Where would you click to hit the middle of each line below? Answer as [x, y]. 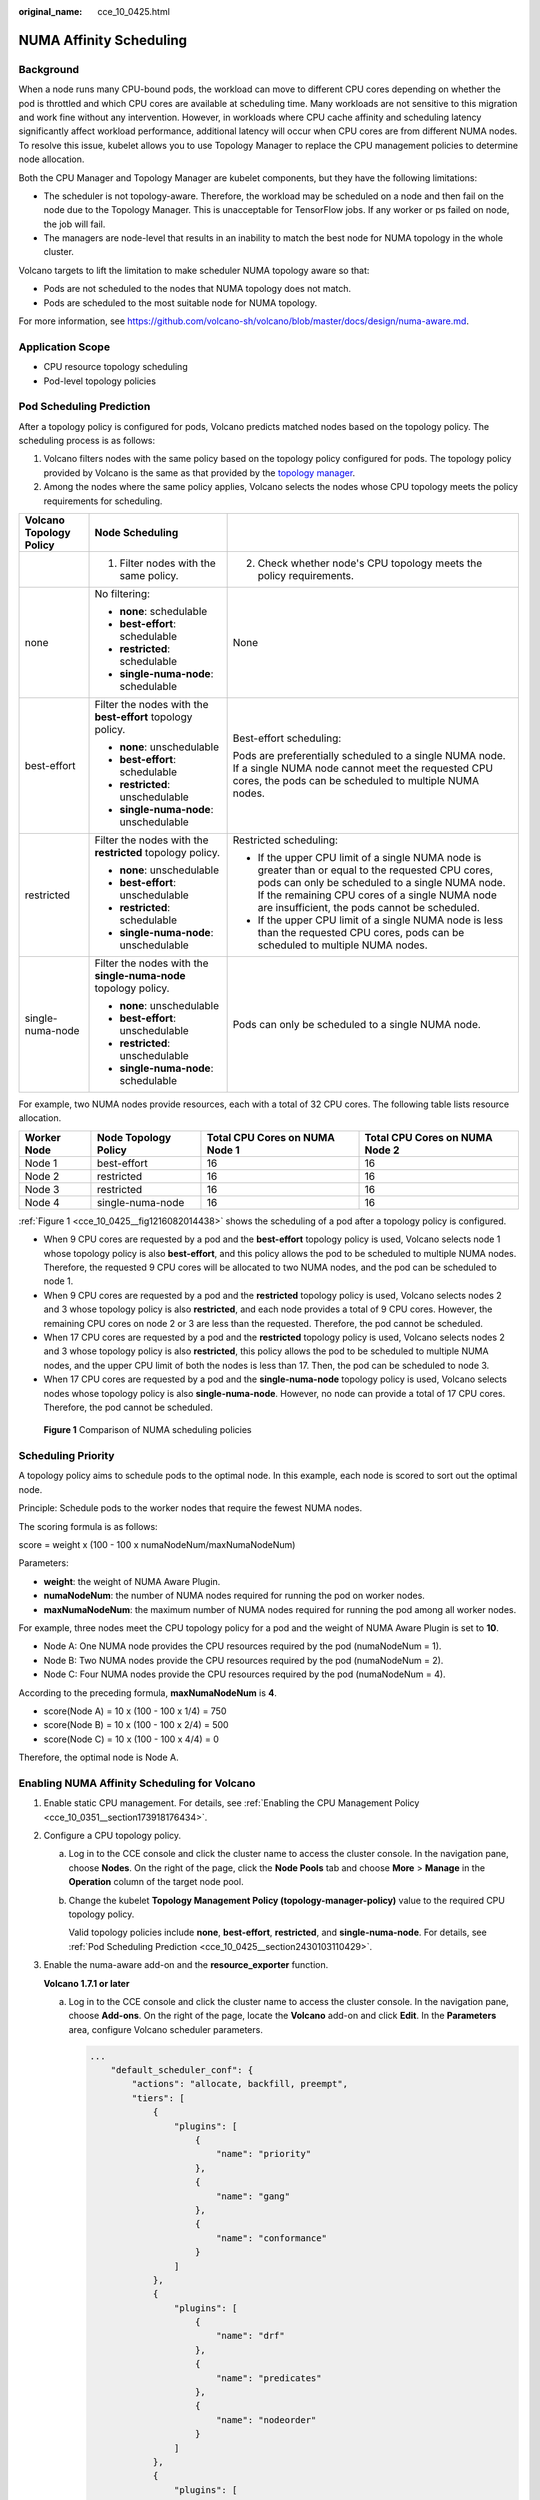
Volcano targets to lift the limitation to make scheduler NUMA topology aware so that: [194, 270]
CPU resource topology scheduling [116, 367]
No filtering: [122, 594]
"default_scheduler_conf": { [182, 2070]
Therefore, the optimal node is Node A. [98, 1757]
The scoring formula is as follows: [88, 1526]
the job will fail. [74, 224]
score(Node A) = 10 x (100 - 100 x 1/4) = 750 [135, 1711]
